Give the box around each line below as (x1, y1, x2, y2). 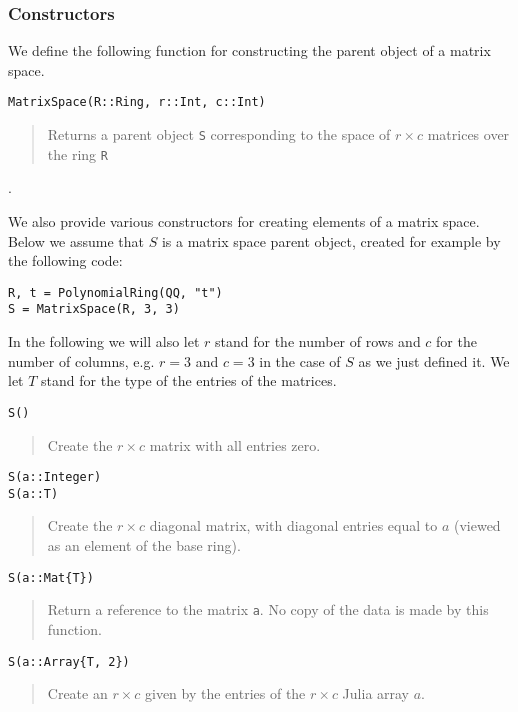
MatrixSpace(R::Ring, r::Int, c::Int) (8, 95, 266, 110)
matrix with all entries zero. (149, 434, 321, 455)
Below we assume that (8, 230, 145, 251)
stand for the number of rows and (215, 331, 421, 352)
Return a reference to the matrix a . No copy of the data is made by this (47, 599, 489, 620)
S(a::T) (8, 486, 59, 501)
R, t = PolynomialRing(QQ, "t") (8, 285, 223, 300)
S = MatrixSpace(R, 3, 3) (8, 302, 180, 317)
